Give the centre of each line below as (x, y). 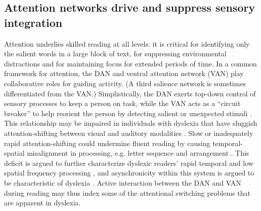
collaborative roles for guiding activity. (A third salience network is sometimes (125, 83)
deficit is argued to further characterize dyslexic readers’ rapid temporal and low (129, 163)
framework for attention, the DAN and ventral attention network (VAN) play (124, 73)
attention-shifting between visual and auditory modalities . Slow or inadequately (129, 133)
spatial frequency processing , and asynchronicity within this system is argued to (129, 173)
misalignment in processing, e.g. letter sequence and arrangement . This (138, 153)
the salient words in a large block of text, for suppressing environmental (115, 54)
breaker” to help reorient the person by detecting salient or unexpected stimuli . (128, 113)
